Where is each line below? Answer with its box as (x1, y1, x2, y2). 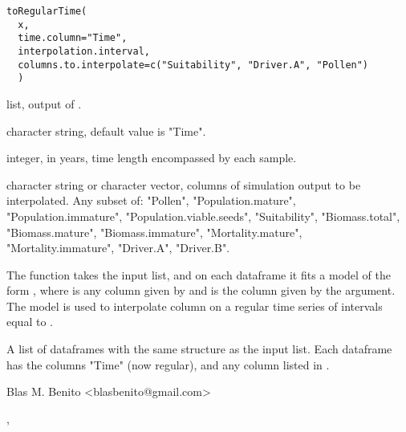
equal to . (6, 313, 53, 330)
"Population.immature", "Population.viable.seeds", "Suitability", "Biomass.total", (6, 207, 400, 224)
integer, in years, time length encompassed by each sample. (6, 149, 297, 166)
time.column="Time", (18, 32, 128, 44)
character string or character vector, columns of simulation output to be (6, 176, 361, 193)
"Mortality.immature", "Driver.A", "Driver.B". (6, 239, 230, 256)
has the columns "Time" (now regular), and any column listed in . (6, 356, 330, 373)
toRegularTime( (6, 6, 87, 17)
